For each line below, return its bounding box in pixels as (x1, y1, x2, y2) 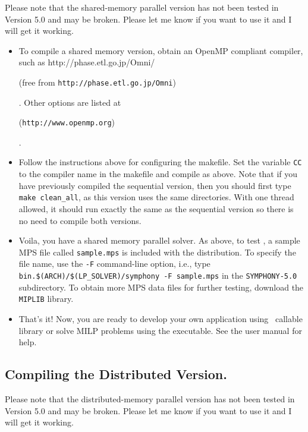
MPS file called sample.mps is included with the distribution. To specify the (18, 245, 296, 258)
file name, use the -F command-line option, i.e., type (18, 257, 210, 270)
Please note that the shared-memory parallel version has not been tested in (5, 1, 279, 13)
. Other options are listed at (18, 96, 121, 108)
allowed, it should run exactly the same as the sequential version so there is (18, 202, 294, 215)
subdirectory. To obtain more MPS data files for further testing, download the (18, 280, 304, 293)
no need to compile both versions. (18, 214, 142, 226)
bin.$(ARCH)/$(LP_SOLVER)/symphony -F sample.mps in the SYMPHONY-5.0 (18, 269, 297, 282)
